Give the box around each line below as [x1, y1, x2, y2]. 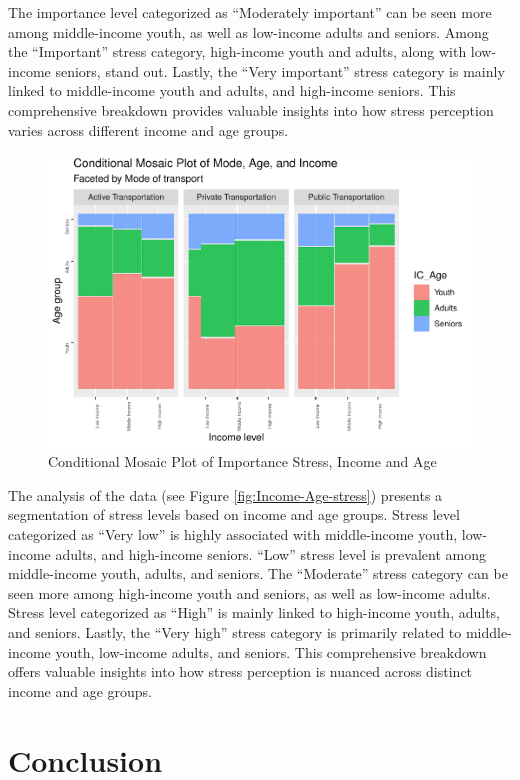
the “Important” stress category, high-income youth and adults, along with [8, 41, 467, 62]
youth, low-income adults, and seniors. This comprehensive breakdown [55, 641, 487, 662]
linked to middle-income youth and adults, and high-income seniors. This [8, 80, 456, 101]
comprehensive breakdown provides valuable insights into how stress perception [8, 99, 494, 120]
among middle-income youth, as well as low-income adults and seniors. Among [8, 21, 489, 42]
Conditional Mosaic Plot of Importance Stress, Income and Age [48, 451, 437, 472]
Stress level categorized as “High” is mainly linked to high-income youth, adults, [8, 602, 500, 623]
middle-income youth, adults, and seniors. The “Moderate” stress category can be [8, 563, 508, 584]
